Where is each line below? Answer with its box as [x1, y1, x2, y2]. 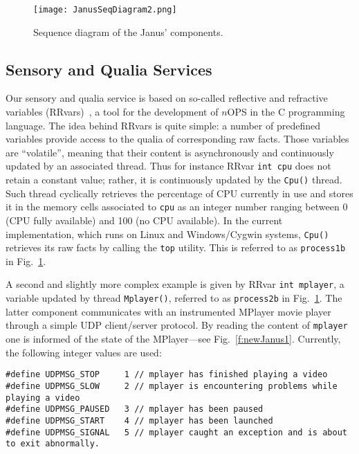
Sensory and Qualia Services [6, 58, 212, 80]
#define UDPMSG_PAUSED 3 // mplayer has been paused [6, 404, 264, 415]
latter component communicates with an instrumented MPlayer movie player [6, 304, 331, 318]
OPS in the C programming [227, 105, 345, 119]
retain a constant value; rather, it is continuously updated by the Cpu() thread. [6, 172, 342, 187]
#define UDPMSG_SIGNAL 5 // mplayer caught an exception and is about [6, 427, 347, 437]
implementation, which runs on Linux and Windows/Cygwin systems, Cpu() [6, 226, 329, 241]
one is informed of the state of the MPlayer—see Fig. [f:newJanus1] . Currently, [6, 332, 341, 346]
